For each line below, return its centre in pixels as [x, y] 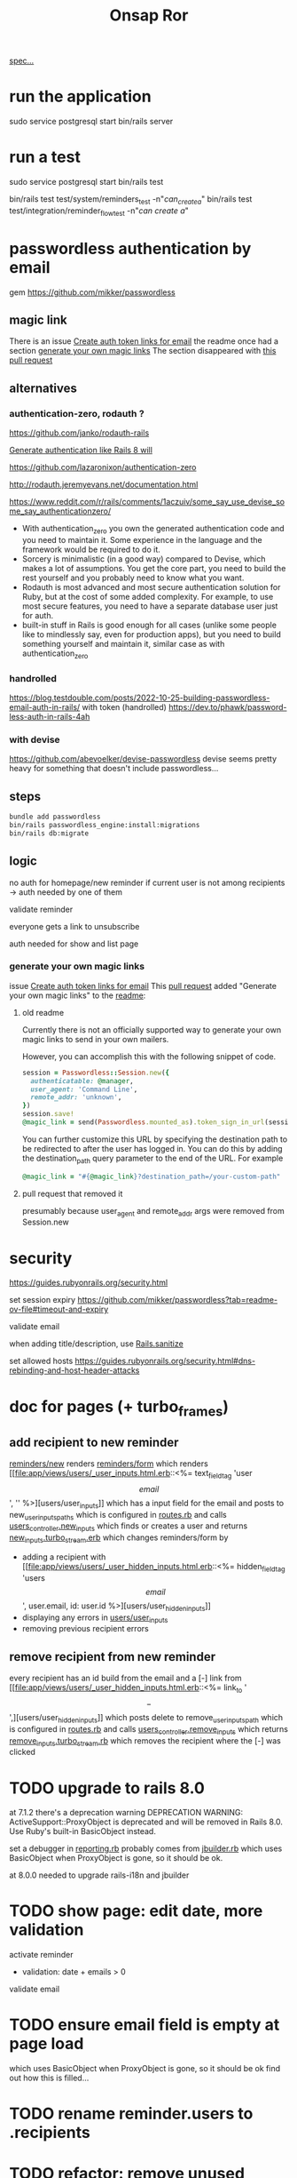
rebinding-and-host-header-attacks [74, 1370]
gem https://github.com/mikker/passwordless [92, 292]
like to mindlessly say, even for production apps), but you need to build [151, 634]
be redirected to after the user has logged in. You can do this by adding [152, 1148]
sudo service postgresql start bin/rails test [86, 182]
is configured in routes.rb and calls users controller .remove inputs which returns [148, 1730]
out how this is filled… [49, 2078]
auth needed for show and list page [74, 944]
